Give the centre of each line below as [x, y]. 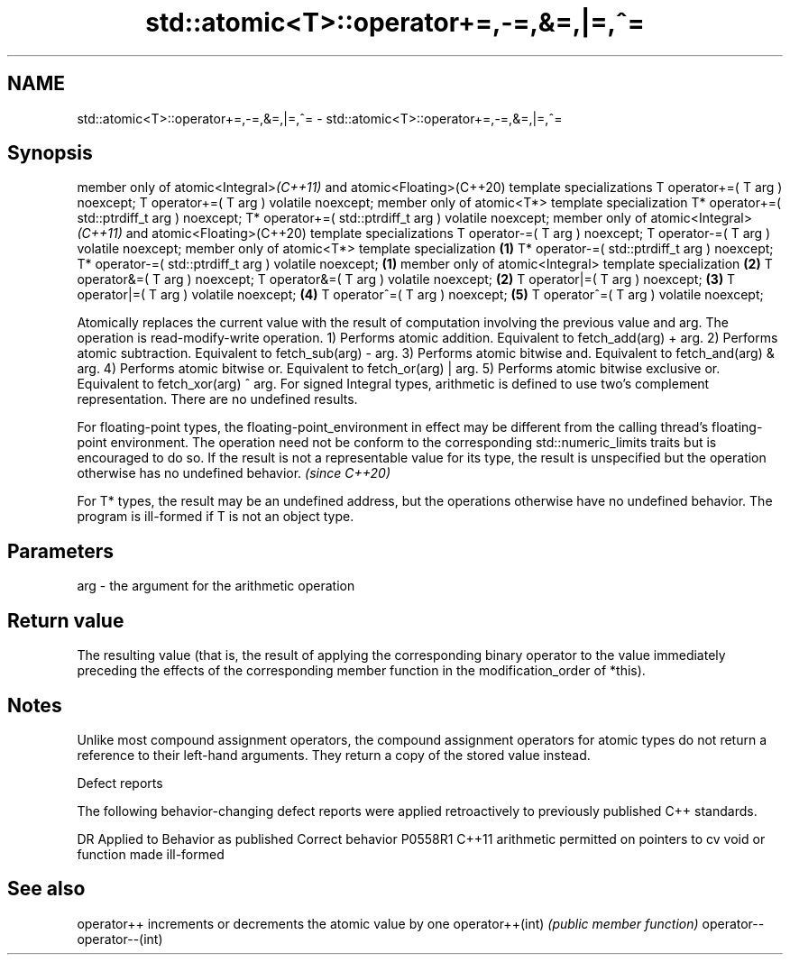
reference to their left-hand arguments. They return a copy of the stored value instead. [334, 755]
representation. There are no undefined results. [217, 399]
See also [46, 889]
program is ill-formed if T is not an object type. [216, 517]
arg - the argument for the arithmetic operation [216, 586]
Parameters [60, 551]
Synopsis [50, 153]
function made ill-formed [151, 854]
